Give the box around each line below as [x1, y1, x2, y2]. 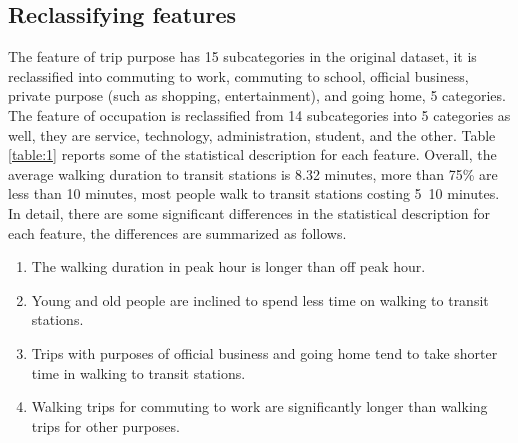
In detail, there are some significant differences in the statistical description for [8, 202, 491, 223]
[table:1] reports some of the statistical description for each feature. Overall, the [8, 144, 497, 165]
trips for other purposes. [31, 415, 180, 436]
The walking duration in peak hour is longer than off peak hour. [31, 256, 426, 277]
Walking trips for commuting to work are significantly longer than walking [31, 396, 488, 417]
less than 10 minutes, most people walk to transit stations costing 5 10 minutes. [8, 183, 500, 204]
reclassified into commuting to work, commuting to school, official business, [8, 65, 469, 86]
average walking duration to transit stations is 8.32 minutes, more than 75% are [8, 163, 498, 184]
